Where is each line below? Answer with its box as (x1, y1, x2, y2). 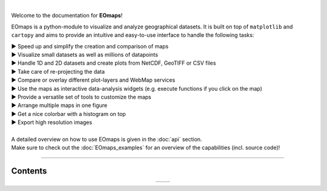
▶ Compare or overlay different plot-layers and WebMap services (11, 76, 176, 84)
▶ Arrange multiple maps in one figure (11, 102, 108, 109)
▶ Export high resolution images (11, 118, 93, 126)
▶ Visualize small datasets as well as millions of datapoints (11, 51, 159, 58)
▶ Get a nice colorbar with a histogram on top (11, 110, 127, 117)
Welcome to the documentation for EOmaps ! (11, 12, 123, 19)
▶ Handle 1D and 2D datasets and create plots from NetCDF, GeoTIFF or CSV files (11, 59, 216, 66)
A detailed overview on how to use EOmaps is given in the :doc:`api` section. (11, 135, 202, 143)
